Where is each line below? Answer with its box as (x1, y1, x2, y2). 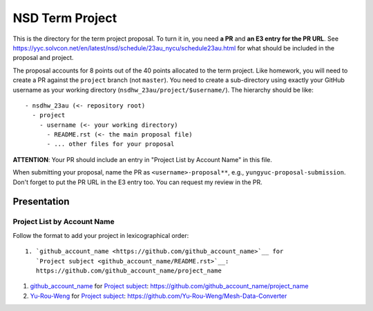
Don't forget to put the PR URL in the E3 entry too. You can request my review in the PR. (12, 178, 262, 186)
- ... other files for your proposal (46, 140, 175, 148)
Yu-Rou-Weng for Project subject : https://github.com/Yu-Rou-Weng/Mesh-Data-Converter (30, 292, 287, 300)
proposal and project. (12, 54, 74, 62)
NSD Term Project (12, 10, 117, 26)
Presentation (12, 196, 70, 208)
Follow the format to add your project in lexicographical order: (12, 231, 189, 239)
